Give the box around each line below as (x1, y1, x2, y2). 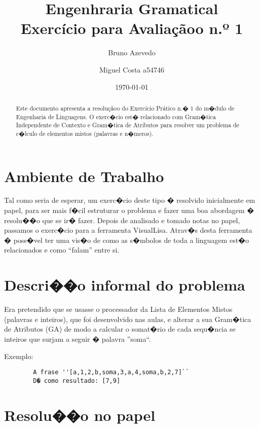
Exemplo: (4, 350, 33, 361)
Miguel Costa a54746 (99, 64, 164, 75)
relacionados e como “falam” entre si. (4, 244, 120, 255)
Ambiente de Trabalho (4, 165, 164, 186)
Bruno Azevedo (108, 47, 156, 58)
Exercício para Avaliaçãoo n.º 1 (20, 18, 243, 39)
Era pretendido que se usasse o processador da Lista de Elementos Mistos (4, 304, 233, 314)
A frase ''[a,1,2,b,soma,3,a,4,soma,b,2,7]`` (33, 369, 190, 376)
